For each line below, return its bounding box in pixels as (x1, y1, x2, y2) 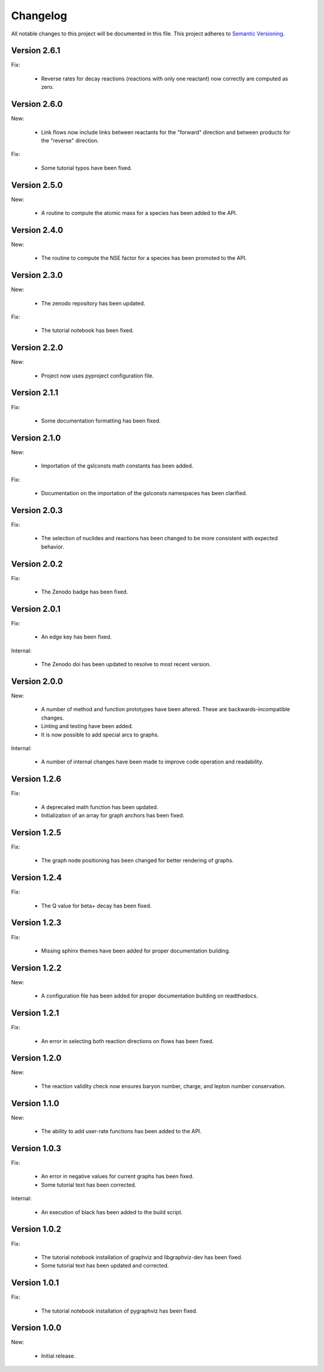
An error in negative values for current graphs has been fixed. (41, 1173, 194, 1180)
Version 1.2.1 (11, 1008, 59, 1018)
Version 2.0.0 (11, 676, 63, 687)
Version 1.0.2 (11, 1224, 62, 1235)
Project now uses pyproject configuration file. (41, 372, 154, 379)
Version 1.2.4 (11, 873, 62, 883)
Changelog (11, 9, 67, 22)
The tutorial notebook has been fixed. (41, 327, 134, 334)
